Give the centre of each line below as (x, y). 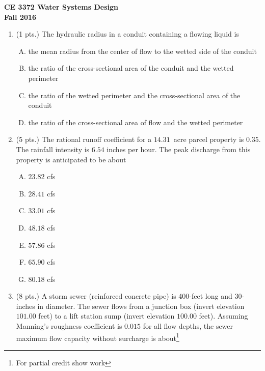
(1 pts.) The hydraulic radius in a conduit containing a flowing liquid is (127, 34)
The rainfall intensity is (53, 149)
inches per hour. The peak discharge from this (179, 149)
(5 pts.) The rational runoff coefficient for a (84, 139)
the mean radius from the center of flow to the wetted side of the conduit (142, 51)
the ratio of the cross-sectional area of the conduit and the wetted (131, 68)
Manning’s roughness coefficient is (69, 326)
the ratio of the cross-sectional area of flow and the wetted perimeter (136, 122)
